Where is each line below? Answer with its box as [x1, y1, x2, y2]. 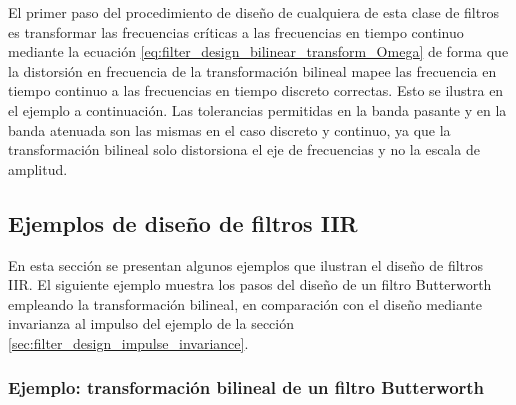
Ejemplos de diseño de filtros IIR [8, 207, 358, 238]
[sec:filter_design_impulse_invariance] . [8, 332, 249, 353]
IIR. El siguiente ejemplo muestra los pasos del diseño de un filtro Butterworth [8, 274, 492, 295]
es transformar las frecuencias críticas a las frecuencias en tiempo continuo [8, 21, 464, 42]
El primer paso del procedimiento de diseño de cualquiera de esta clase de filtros [8, 2, 500, 22]
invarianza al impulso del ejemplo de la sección [8, 313, 295, 334]
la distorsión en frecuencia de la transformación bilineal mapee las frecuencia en [8, 60, 497, 81]
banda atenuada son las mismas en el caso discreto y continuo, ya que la [8, 119, 451, 140]
